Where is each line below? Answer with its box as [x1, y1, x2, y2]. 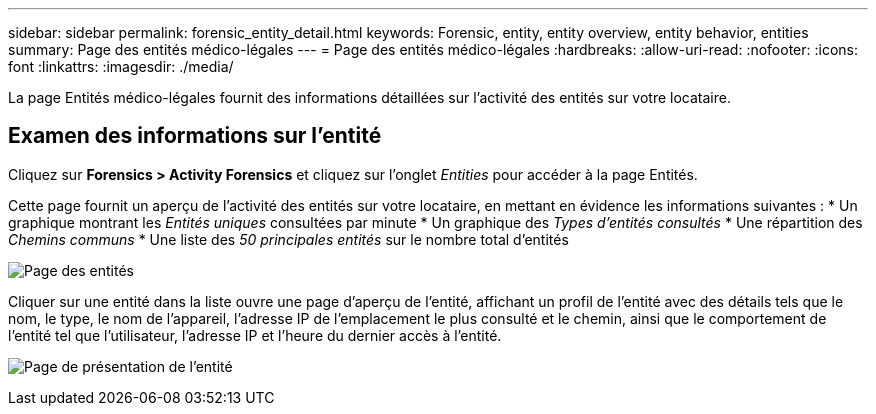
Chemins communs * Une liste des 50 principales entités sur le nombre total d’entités [8, 230, 569, 248]
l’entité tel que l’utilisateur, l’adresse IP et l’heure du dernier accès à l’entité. [8, 326, 502, 344]
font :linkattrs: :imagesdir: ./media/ [8, 58, 234, 75]
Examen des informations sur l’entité [8, 123, 382, 149]
